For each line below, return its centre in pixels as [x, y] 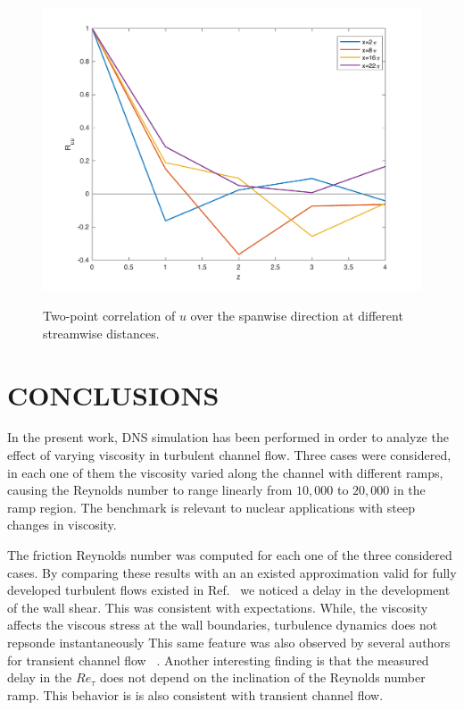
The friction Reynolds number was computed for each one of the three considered [230, 555]
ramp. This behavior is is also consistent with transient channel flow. [195, 694]
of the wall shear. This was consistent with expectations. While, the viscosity [218, 607]
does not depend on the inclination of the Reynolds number [262, 677]
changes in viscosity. [62, 525]
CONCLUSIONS [113, 394]
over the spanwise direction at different [297, 316]
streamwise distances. [101, 333]
